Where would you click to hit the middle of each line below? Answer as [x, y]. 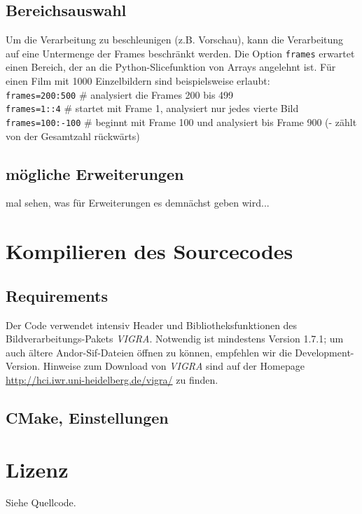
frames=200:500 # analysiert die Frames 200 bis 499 [120, 94]
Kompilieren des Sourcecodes [149, 251]
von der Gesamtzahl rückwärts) [73, 136]
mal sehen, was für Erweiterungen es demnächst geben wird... [138, 203]
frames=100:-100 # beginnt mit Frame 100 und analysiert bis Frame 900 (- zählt [181, 121]
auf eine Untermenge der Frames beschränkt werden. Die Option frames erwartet [180, 53]
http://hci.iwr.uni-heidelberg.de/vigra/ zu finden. [112, 379]
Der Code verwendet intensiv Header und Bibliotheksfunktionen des [152, 325]
